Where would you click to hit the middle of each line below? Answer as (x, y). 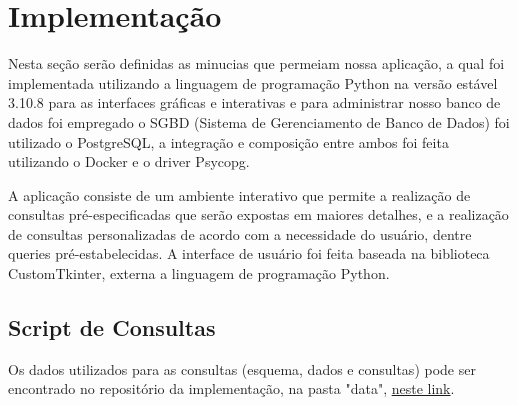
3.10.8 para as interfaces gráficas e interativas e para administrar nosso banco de (254, 102)
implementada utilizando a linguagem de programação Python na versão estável (253, 82)
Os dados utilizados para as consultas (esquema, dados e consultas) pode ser (242, 368)
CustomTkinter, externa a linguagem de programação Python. (199, 273)
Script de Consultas (112, 327)
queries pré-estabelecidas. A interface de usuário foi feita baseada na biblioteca (249, 253)
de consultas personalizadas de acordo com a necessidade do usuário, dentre (240, 233)
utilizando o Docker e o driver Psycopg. (129, 161)
